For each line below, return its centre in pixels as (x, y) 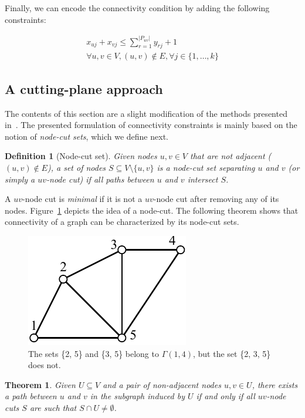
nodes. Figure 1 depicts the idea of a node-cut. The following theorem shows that (152, 210)
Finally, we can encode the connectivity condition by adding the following (137, 8)
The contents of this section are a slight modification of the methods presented (146, 113)
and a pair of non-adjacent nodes (162, 384)
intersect (203, 179)
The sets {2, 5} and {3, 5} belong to (94, 353)
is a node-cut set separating (206, 168)
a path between (31, 396)
